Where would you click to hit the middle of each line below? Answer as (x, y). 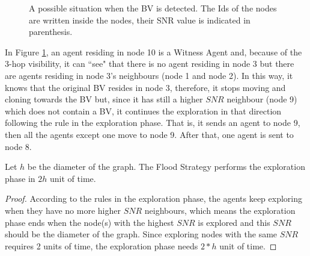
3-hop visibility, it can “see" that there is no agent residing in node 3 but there (150, 64)
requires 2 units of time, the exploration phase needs (102, 245)
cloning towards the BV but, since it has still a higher (104, 99)
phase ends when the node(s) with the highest (90, 222)
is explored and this (234, 222)
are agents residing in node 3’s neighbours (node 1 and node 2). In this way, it (149, 75)
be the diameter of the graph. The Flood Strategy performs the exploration (166, 167)
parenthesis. (51, 32)
